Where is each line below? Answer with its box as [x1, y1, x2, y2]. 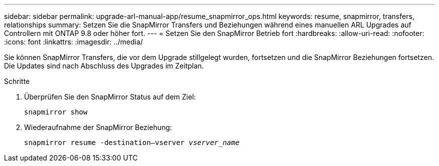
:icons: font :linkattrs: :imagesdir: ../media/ [4, 37, 143, 46]
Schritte [4, 77, 30, 85]
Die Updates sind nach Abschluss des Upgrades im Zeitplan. [4, 61, 204, 70]
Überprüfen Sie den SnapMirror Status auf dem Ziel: [24, 92, 196, 101]
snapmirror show [24, 108, 88, 116]
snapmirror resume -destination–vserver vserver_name [24, 138, 240, 146]
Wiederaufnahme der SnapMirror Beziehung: [24, 123, 172, 131]
